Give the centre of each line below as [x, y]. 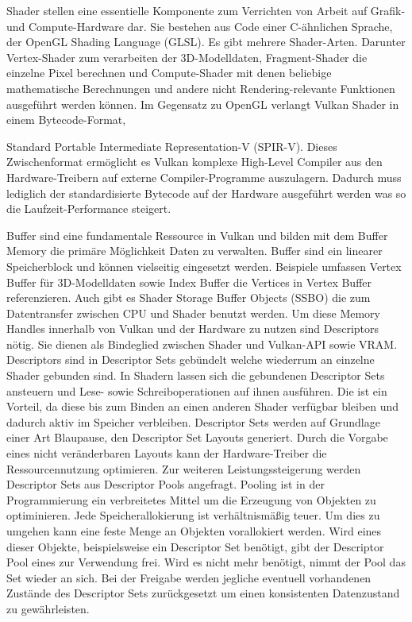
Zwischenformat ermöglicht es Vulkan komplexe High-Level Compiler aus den [194, 162]
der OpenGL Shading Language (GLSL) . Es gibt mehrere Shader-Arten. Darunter [206, 42]
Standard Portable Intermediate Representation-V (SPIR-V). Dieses [172, 146]
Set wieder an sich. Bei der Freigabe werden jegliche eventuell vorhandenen [189, 577]
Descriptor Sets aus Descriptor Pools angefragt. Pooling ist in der [166, 484]
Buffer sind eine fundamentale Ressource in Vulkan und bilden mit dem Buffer [197, 235]
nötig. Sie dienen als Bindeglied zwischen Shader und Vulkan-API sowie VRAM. [202, 344]
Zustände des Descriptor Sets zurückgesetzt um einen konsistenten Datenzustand [203, 593]
